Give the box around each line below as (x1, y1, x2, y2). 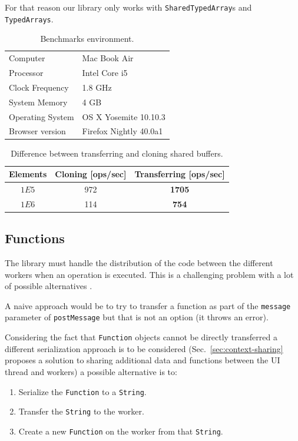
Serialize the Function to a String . (18, 385, 147, 397)
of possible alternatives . (5, 280, 92, 292)
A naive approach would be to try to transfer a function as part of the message (5, 299, 291, 311)
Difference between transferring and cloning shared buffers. (11, 147, 223, 160)
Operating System (9, 110, 74, 122)
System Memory (9, 95, 68, 108)
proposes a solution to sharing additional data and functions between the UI (5, 354, 280, 366)
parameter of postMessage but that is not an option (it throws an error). (5, 311, 269, 323)
